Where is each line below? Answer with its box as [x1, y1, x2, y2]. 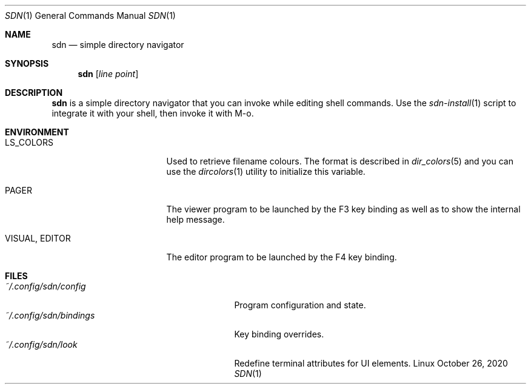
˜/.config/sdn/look [5, 339, 78, 350]
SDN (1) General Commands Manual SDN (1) [5, 10, 176, 21]
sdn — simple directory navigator [52, 39, 184, 50]
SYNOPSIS [5, 58, 49, 69]
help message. [166, 214, 225, 225]
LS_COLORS [5, 137, 53, 147]
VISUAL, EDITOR [5, 233, 71, 243]
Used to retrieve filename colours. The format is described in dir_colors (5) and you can [166, 156, 513, 166]
